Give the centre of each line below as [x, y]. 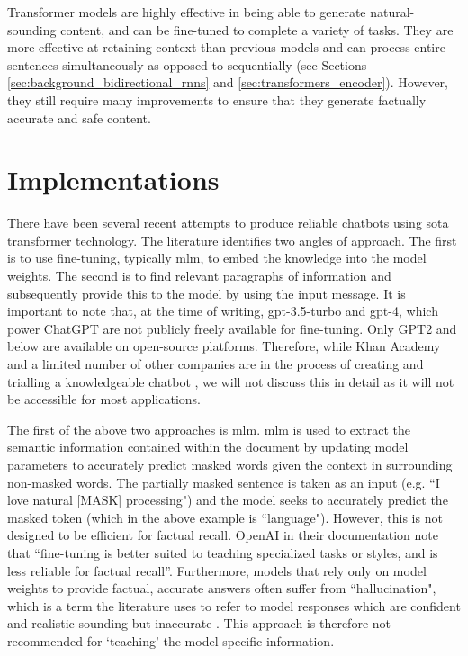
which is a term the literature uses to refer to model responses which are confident [234, 605]
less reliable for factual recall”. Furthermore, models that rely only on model [217, 570]
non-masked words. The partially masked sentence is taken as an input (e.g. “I [224, 482]
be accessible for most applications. [104, 399]
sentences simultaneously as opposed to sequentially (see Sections [187, 64]
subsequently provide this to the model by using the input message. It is [207, 293]
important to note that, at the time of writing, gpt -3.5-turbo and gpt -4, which [223, 311]
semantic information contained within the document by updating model [208, 447]
